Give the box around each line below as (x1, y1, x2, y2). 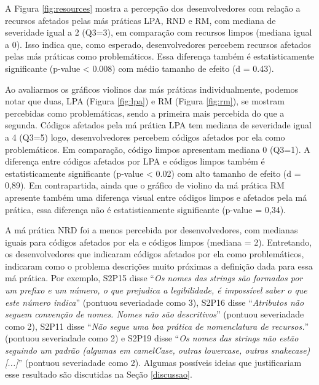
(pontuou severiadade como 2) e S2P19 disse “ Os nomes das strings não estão (5, 332, 299, 344)
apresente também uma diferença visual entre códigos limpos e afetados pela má (5, 190, 307, 203)
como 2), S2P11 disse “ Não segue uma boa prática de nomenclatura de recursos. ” (5, 319, 309, 332)
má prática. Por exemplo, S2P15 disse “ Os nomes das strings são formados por (5, 271, 303, 284)
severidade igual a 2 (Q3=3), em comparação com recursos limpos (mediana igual (5, 26, 312, 39)
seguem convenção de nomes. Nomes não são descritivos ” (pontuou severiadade (5, 308, 304, 321)
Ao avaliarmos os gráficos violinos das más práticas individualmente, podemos (5, 82, 299, 95)
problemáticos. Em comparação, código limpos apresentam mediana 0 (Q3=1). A (5, 142, 310, 155)
